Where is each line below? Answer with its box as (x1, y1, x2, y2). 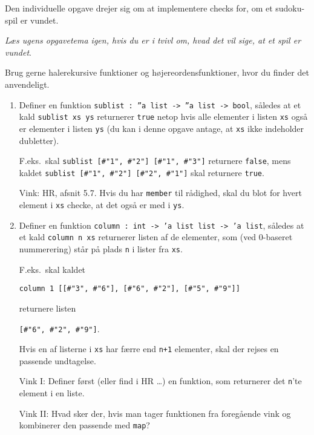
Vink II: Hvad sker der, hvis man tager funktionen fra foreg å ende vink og (19, 407, 291, 419)
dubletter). (19, 134, 59, 146)
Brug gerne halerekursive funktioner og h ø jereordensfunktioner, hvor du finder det (5, 66, 309, 79)
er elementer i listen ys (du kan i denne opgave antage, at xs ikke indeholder (19, 122, 304, 134)
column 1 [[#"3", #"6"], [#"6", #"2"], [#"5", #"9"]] (19, 284, 240, 293)
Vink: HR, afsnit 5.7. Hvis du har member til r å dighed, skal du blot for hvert (19, 186, 302, 199)
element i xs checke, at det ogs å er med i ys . (19, 198, 185, 211)
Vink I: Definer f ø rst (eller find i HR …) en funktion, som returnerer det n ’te (19, 374, 302, 387)
